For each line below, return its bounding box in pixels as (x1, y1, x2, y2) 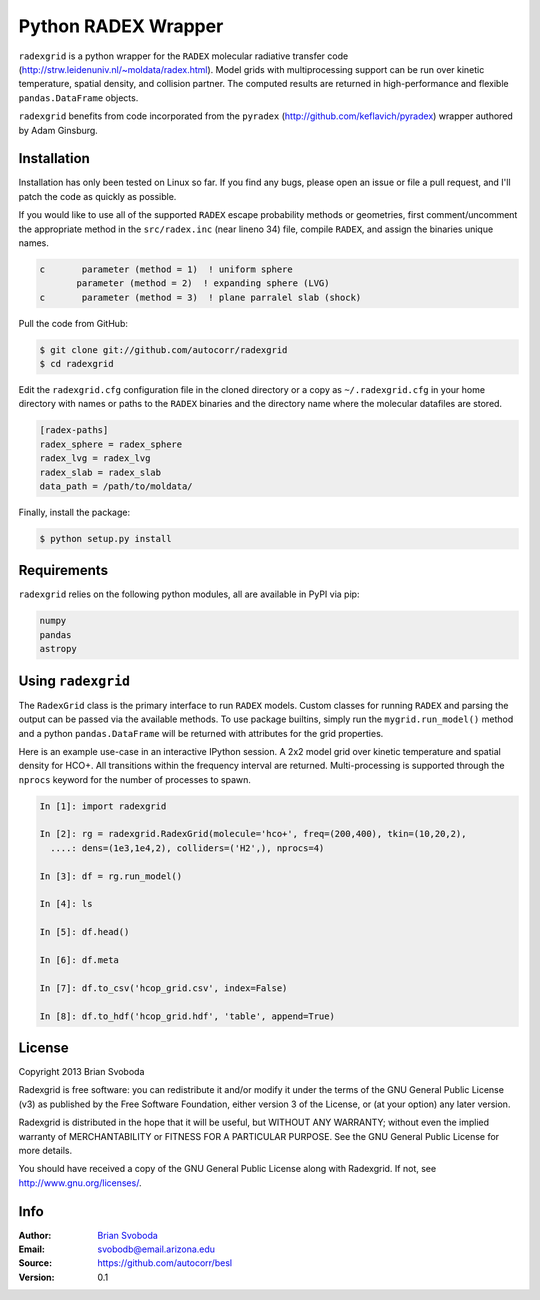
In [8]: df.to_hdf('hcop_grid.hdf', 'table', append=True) (39, 1010, 335, 1022)
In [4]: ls (39, 898, 93, 910)
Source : (18, 1257, 53, 1269)
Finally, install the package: (18, 506, 130, 518)
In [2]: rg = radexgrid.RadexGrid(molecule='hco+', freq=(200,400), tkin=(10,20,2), (39, 828, 467, 840)
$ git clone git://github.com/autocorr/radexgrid (39, 344, 288, 355)
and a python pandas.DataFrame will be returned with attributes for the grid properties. (18, 727, 384, 739)
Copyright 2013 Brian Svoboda (18, 1066, 145, 1078)
